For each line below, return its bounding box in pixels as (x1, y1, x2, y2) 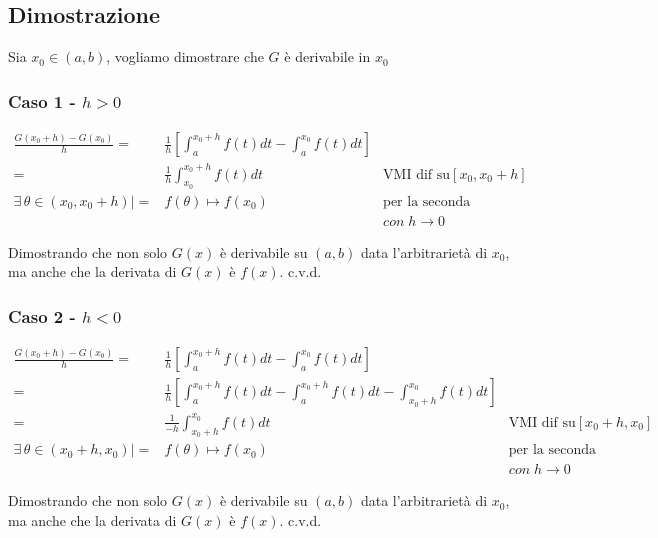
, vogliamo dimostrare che (106, 46, 264, 67)
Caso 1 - (8, 88, 76, 113)
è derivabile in (284, 46, 371, 67)
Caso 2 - (8, 303, 76, 328)
